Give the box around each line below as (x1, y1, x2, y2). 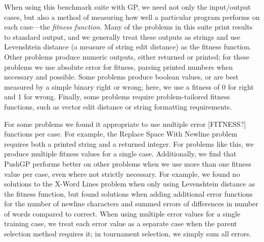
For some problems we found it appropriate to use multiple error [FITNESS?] (4, 118, 246, 129)
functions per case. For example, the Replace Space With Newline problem (4, 128, 237, 139)
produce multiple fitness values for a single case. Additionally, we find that (4, 148, 236, 159)
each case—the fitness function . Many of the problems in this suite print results (4, 21, 253, 32)
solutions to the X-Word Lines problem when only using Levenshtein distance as (4, 178, 255, 189)
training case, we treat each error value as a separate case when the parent (4, 218, 237, 229)
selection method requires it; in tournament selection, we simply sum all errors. (4, 228, 251, 239)
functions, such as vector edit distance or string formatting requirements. (4, 101, 232, 112)
